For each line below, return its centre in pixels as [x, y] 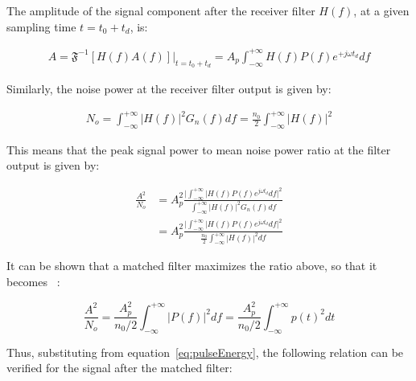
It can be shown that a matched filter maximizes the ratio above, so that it [192, 266]
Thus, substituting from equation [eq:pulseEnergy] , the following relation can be [205, 352]
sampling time [41, 26]
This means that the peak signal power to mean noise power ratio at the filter [199, 149]
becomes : [33, 281]
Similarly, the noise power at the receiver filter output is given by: [169, 88]
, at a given [381, 10]
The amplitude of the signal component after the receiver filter [161, 10]
